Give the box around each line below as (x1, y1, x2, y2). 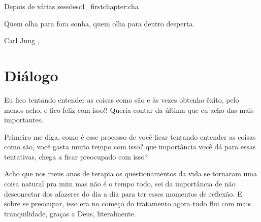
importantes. (4, 114, 44, 125)
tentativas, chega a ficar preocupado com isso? (4, 151, 148, 162)
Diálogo (4, 65, 58, 85)
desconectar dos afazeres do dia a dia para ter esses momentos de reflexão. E (4, 188, 242, 199)
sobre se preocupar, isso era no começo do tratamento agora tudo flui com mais (4, 198, 251, 209)
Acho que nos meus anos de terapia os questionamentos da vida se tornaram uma (4, 168, 257, 179)
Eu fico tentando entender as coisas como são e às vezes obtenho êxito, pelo (4, 94, 239, 105)
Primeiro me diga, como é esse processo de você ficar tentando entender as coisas (4, 131, 256, 142)
